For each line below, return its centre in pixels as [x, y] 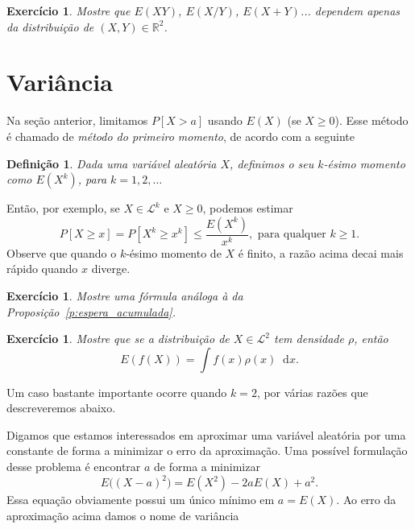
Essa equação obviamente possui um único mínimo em [141, 500]
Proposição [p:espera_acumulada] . [91, 311]
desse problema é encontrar [74, 467]
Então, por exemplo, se [63, 208]
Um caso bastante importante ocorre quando [117, 392]
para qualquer [292, 235]
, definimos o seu [272, 163]
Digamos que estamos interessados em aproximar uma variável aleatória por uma [206, 434]
